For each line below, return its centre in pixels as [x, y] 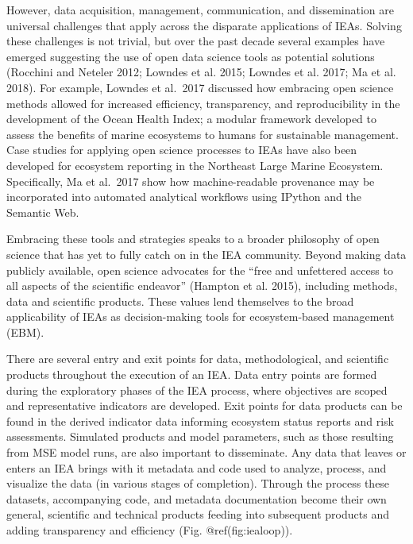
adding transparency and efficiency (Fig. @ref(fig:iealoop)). [150, 530]
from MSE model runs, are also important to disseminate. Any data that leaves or [206, 452]
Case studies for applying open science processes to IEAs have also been [182, 150]
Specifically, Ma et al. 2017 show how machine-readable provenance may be [191, 181]
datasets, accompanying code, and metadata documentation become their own [197, 498]
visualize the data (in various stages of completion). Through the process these [198, 483]
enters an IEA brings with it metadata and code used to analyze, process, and [197, 467]
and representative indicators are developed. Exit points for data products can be [205, 405]
